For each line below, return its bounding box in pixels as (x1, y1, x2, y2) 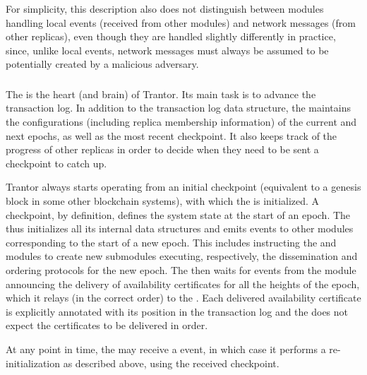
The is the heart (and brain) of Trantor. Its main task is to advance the (6, 86, 316, 101)
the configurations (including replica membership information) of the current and (6, 114, 357, 129)
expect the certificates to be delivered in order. (6, 318, 208, 333)
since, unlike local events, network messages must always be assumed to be (6, 42, 329, 57)
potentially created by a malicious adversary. (6, 56, 199, 71)
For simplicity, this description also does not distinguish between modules (6, 1, 324, 16)
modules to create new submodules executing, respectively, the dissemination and (6, 249, 358, 263)
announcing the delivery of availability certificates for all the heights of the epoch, (6, 276, 360, 291)
